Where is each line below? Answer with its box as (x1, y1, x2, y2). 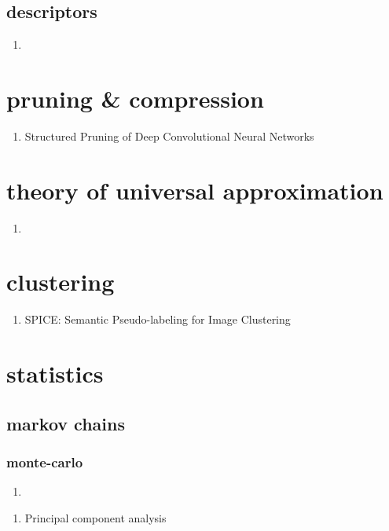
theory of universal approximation (6, 174, 383, 206)
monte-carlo (6, 452, 83, 472)
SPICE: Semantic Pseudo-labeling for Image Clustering (24, 311, 291, 328)
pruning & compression (6, 82, 264, 114)
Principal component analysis (24, 509, 167, 526)
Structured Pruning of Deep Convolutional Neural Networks (24, 127, 314, 144)
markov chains (6, 411, 125, 435)
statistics (6, 357, 104, 390)
